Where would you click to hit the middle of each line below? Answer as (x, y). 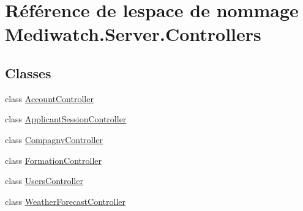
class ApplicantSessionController (66, 119)
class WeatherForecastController (65, 201)
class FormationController (53, 160)
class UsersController (44, 181)
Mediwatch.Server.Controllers (133, 34)
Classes (28, 72)
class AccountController (49, 98)
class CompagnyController (54, 139)
